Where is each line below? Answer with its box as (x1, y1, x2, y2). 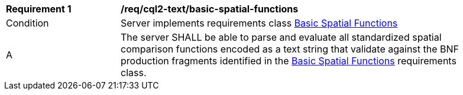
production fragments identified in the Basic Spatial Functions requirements (121, 55, 456, 67)
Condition (6, 17, 49, 29)
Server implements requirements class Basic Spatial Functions (121, 17, 398, 29)
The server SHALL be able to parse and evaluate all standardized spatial (121, 31, 442, 43)
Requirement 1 (6, 3, 72, 15)
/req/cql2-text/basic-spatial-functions (121, 3, 299, 15)
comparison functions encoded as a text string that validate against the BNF (121, 43, 459, 55)
